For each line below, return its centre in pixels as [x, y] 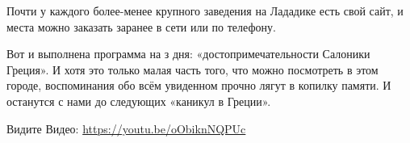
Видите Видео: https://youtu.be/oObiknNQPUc [126, 128]
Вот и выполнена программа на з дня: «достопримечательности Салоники [188, 54]
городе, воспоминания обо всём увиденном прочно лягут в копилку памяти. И [199, 85]
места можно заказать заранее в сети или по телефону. [141, 26]
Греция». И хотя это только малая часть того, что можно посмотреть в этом [192, 69]
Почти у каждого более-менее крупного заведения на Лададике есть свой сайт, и [205, 11]
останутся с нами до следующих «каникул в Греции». [139, 101]
